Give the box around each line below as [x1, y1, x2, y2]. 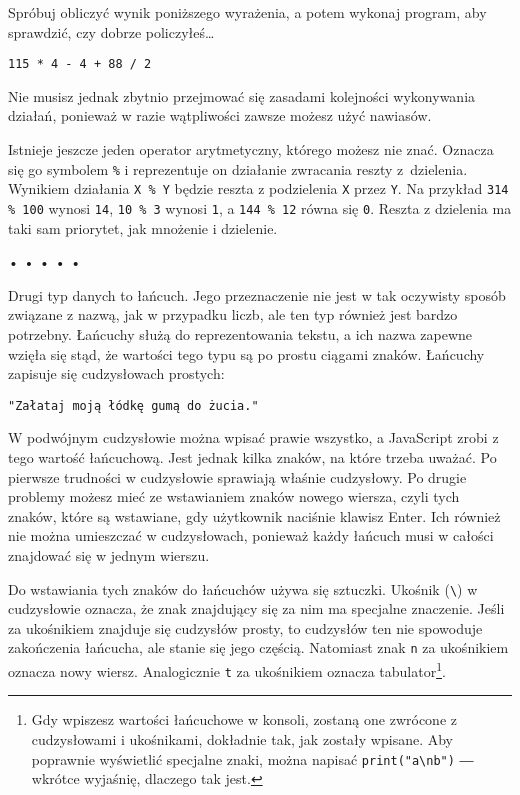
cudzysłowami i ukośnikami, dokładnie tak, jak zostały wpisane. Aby [31, 728, 453, 749]
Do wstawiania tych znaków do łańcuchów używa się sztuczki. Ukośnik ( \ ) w [8, 578, 478, 599]
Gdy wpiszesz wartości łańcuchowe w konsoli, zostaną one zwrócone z [31, 709, 457, 730]
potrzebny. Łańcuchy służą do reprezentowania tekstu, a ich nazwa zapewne [8, 323, 473, 344]
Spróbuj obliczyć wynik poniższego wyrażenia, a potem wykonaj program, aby [8, 2, 487, 22]
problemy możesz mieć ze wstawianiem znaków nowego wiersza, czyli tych [8, 486, 460, 507]
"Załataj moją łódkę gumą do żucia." [8, 398, 259, 413]
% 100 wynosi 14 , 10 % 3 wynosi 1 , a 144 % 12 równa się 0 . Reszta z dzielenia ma [8, 197, 512, 218]
